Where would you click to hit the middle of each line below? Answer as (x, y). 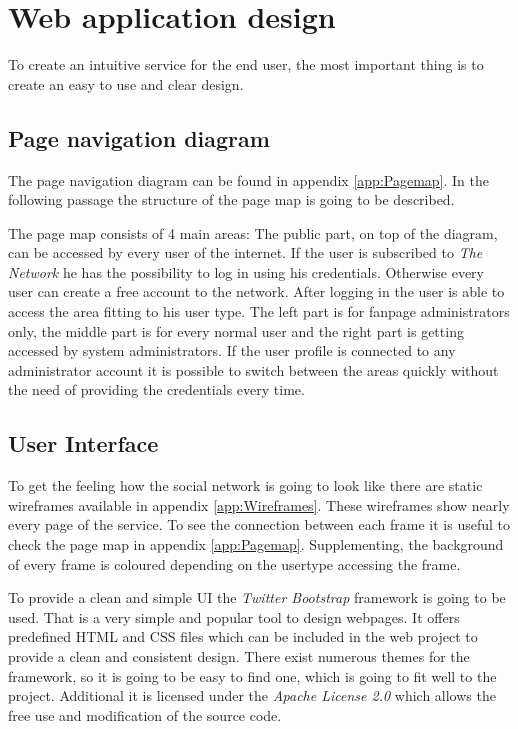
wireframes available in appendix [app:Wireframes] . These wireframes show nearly (259, 504)
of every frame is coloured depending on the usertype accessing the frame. (234, 563)
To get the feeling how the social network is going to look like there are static (245, 485)
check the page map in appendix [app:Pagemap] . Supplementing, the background (256, 544)
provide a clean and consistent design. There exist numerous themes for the (239, 656)
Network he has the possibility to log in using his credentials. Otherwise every (246, 271)
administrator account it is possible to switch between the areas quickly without (253, 369)
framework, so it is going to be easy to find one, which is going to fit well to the (252, 675)
